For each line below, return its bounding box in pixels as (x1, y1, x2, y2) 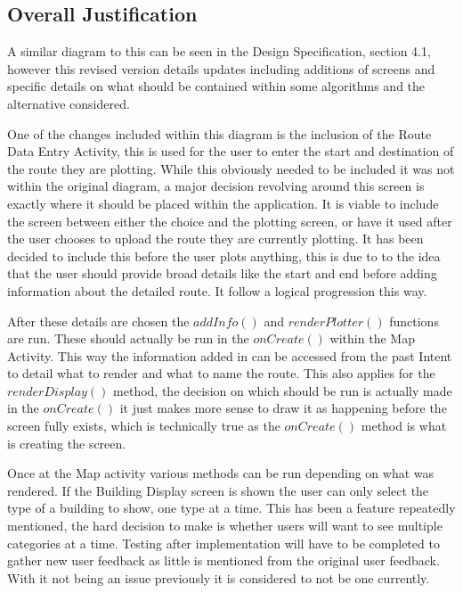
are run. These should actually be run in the (7, 329, 249, 348)
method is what (361, 416, 447, 435)
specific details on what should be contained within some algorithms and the (7, 77, 426, 95)
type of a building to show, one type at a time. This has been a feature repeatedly (7, 498, 456, 517)
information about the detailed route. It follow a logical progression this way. (7, 281, 427, 300)
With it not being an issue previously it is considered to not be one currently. (7, 568, 430, 587)
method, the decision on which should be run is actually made (113, 381, 452, 399)
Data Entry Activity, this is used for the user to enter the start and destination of (7, 142, 454, 161)
